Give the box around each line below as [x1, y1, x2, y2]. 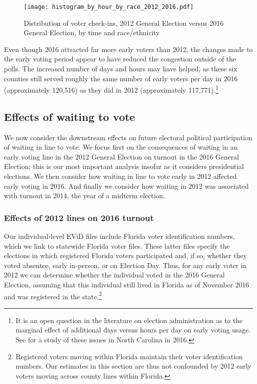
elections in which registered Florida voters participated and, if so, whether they [4, 250, 247, 261]
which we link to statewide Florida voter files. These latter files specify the [4, 240, 230, 251]
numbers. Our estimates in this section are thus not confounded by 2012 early [15, 361, 252, 371]
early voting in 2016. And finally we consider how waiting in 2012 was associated [4, 180, 249, 191]
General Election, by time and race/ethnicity [24, 27, 160, 38]
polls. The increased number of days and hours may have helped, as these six [4, 63, 237, 74]
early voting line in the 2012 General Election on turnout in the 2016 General [4, 151, 239, 162]
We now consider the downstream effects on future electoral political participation [4, 132, 253, 142]
